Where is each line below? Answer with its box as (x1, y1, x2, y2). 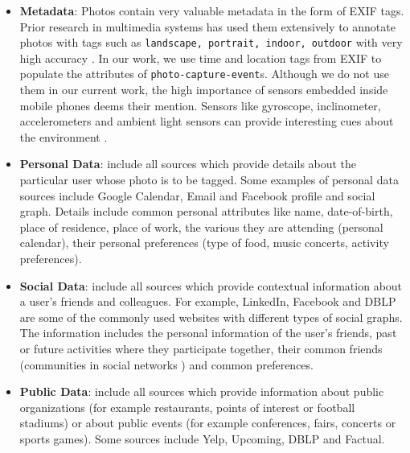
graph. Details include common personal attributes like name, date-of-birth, (19, 203, 393, 220)
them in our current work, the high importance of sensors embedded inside (19, 81, 388, 98)
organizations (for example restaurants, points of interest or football (19, 398, 355, 415)
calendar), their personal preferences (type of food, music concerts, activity (19, 234, 389, 251)
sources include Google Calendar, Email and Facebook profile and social (19, 187, 375, 204)
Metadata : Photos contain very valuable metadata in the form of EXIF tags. (19, 2, 404, 19)
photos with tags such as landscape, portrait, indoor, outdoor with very (19, 34, 403, 51)
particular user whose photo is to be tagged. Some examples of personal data (19, 171, 399, 188)
